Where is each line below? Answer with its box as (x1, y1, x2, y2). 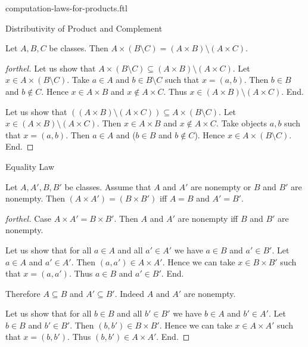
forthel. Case (5, 212, 51, 224)
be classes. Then (49, 42, 108, 54)
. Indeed (114, 287, 145, 299)
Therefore (5, 287, 41, 299)
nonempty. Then (5, 192, 65, 205)
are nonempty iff (178, 212, 238, 224)
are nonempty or (191, 180, 251, 193)
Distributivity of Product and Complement (5, 21, 163, 34)
